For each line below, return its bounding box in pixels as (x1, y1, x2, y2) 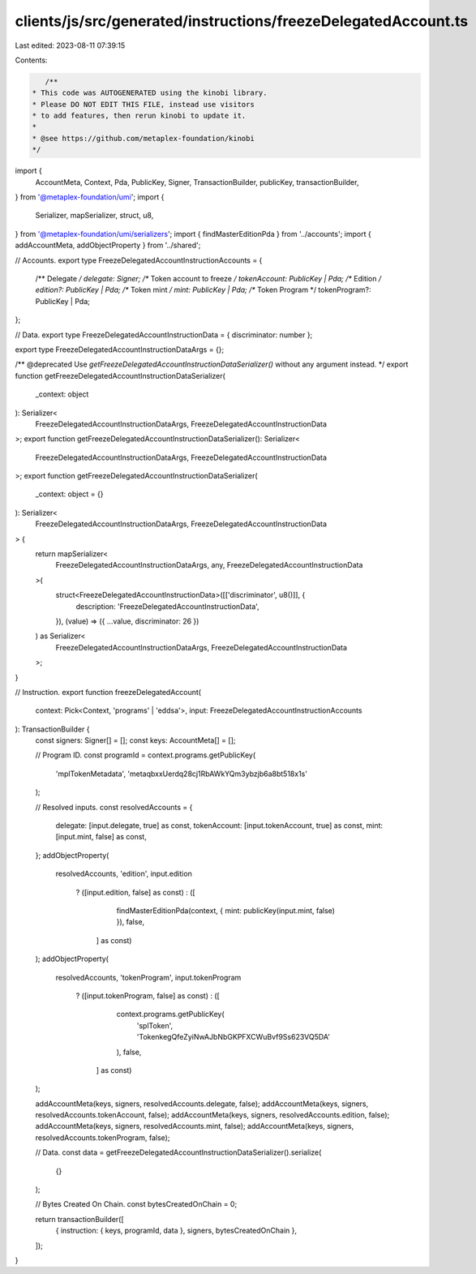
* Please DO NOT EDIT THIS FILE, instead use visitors (32, 100, 255, 109)
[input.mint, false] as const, (55, 832, 148, 842)
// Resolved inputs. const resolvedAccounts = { (35, 802, 193, 812)
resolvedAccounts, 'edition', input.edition (55, 869, 192, 879)
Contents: (15, 55, 48, 65)
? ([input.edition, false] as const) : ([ (75, 887, 195, 897)
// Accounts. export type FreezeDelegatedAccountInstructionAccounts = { (15, 255, 263, 265)
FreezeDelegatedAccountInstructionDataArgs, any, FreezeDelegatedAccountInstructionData (55, 560, 363, 570)
